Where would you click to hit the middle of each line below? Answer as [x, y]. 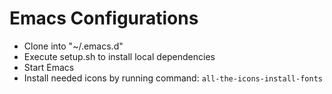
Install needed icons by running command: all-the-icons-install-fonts [173, 78]
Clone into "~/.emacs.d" [73, 46]
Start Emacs [49, 67]
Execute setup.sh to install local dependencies [119, 56]
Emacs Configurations [104, 18]
